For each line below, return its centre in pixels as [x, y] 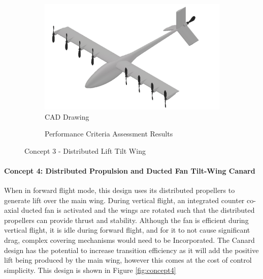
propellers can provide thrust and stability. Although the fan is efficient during [126, 220]
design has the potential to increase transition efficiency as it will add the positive [131, 250]
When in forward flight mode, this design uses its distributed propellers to [120, 190]
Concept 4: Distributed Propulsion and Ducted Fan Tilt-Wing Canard [130, 170]
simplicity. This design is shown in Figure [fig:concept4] [90, 270]
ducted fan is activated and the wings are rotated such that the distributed [138, 210]
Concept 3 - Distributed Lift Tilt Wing [85, 150]
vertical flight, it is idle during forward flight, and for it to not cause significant [127, 230]
